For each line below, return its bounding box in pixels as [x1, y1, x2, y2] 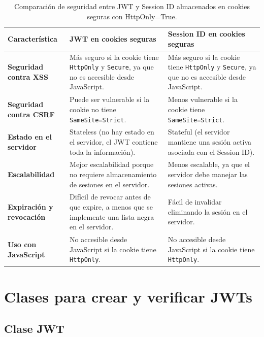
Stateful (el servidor [168, 126, 230, 137]
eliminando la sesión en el [168, 206, 248, 217]
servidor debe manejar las [168, 169, 248, 180]
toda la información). [70, 146, 136, 157]
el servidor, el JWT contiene [70, 137, 158, 147]
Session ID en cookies [168, 28, 245, 39]
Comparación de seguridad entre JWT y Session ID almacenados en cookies [14, 1, 250, 11]
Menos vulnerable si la [168, 94, 238, 105]
